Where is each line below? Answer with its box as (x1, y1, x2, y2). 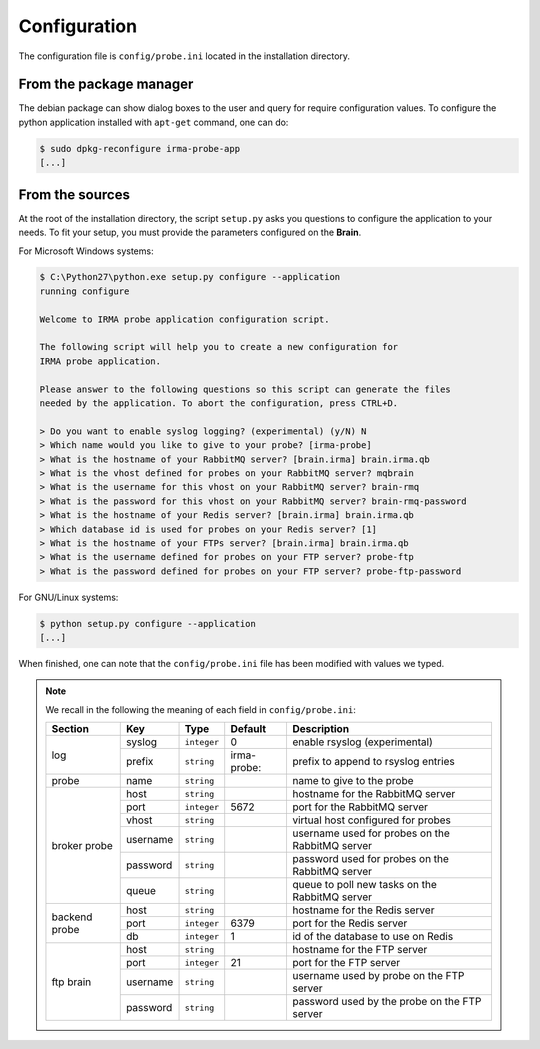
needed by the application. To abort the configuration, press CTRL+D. (39, 398, 399, 409)
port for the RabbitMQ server (291, 800, 429, 814)
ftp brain (51, 975, 92, 989)
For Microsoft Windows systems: (18, 245, 154, 257)
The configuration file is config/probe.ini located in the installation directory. (18, 50, 350, 62)
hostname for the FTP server (291, 943, 428, 957)
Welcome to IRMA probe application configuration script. (39, 313, 330, 325)
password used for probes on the (291, 852, 450, 866)
